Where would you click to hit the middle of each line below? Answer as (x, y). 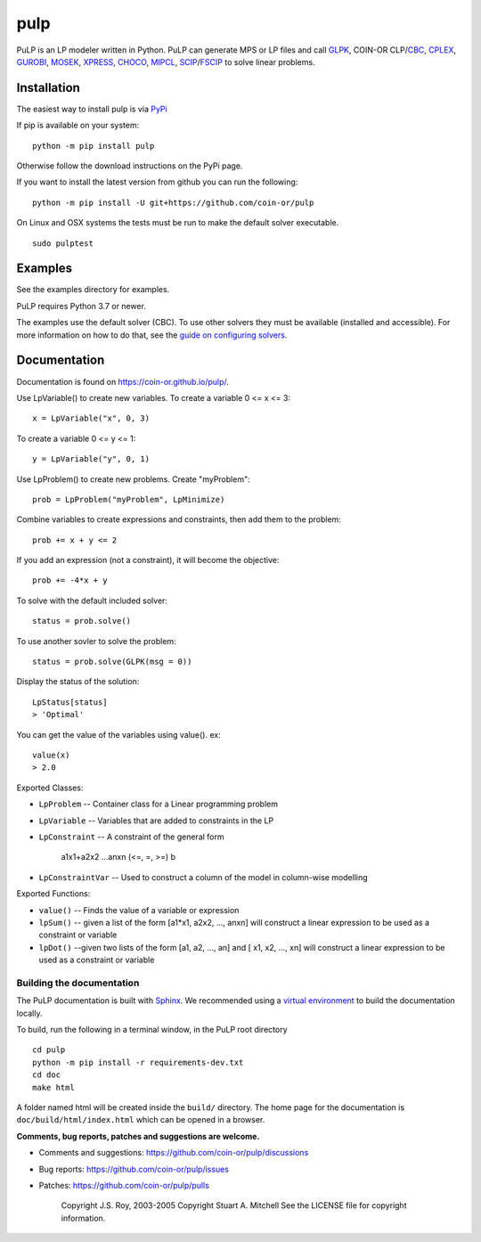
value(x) (51, 755)
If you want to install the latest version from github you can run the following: (157, 182)
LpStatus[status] (70, 702)
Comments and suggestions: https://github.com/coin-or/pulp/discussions (174, 1153)
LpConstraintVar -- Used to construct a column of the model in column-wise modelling (204, 877)
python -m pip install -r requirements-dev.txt (138, 1062)
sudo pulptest (63, 243)
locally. (29, 1013)
